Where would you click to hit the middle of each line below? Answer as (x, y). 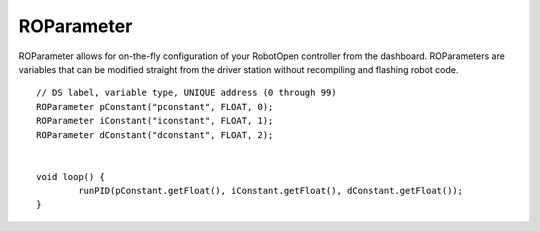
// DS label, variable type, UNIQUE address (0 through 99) (186, 93)
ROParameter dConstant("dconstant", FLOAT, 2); (155, 134)
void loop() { (70, 176)
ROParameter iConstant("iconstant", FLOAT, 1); (155, 121)
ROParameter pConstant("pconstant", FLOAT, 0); (155, 106)
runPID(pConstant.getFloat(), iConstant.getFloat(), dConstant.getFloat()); (271, 191)
